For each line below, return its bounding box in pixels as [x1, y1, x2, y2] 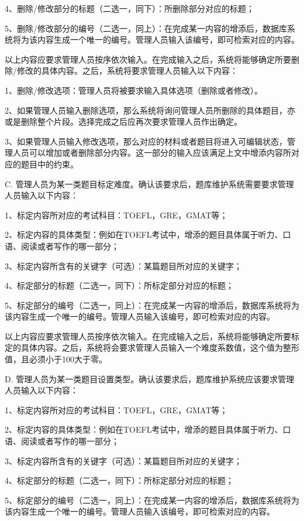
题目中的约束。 [20, 157, 78, 170]
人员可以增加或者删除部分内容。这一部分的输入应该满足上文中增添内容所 [12, 146, 291, 159]
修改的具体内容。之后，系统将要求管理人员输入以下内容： [16, 64, 238, 77]
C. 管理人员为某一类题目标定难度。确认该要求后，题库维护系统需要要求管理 [5, 177, 294, 190]
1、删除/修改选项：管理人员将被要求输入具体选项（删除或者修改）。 [5, 84, 262, 96]
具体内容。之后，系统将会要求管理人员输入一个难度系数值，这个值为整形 [20, 341, 299, 354]
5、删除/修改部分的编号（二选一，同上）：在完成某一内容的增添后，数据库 [5, 22, 287, 34]
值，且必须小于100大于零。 [5, 353, 107, 365]
